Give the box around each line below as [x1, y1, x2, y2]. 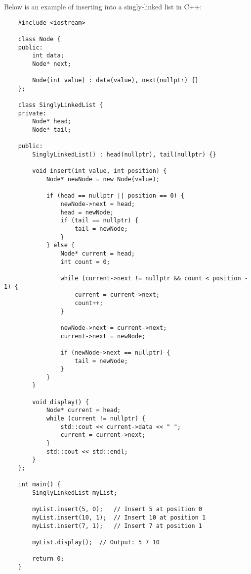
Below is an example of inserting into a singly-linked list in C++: [4, 1, 202, 11]
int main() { [18, 481, 61, 488]
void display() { [32, 398, 89, 406]
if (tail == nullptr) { [60, 217, 139, 224]
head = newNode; [60, 209, 114, 216]
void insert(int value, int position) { [32, 167, 167, 175]
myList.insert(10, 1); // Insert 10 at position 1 [32, 514, 206, 521]
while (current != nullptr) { [46, 415, 146, 422]
